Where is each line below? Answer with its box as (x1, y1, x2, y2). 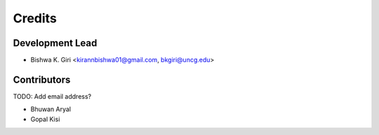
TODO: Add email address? (13, 92, 91, 101)
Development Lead (13, 37, 98, 49)
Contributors (13, 73, 71, 85)
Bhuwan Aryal (30, 105, 72, 113)
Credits (13, 10, 58, 26)
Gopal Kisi (30, 115, 60, 123)
